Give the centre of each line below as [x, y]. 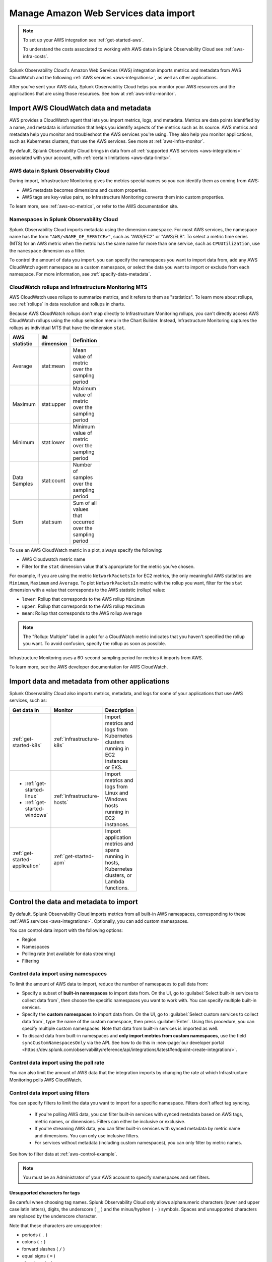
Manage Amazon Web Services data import [102, 13]
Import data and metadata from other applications [89, 681]
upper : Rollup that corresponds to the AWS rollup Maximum [83, 606]
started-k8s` [27, 745]
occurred [84, 522]
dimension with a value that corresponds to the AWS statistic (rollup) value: [87, 590]
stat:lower [53, 443]
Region [29, 939]
